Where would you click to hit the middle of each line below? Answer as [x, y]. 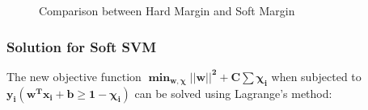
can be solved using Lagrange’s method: [233, 93]
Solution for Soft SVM [82, 46]
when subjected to [316, 76]
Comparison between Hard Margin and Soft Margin [167, 10]
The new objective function [74, 76]
